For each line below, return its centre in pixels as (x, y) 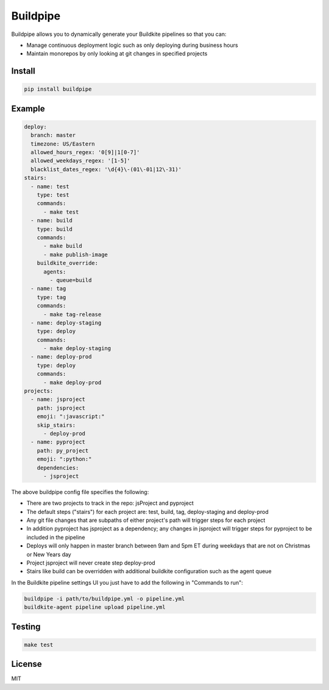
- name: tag (48, 289)
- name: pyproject (58, 442)
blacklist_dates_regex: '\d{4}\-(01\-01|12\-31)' (106, 169)
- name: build (52, 220)
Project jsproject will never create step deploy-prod (91, 563)
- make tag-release (73, 314)
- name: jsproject (58, 400)
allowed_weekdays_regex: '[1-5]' (80, 161)
